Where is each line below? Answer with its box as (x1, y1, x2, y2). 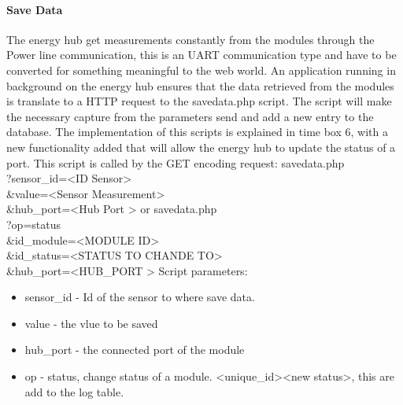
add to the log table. (24, 383, 124, 399)
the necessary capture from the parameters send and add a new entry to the (6, 108, 374, 124)
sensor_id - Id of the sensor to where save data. (24, 289, 255, 305)
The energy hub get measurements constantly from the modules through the (6, 31, 375, 47)
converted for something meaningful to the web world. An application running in (6, 61, 396, 78)
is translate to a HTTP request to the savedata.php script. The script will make (6, 93, 392, 109)
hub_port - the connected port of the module (24, 341, 245, 358)
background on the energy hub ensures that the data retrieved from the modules (6, 77, 394, 94)
